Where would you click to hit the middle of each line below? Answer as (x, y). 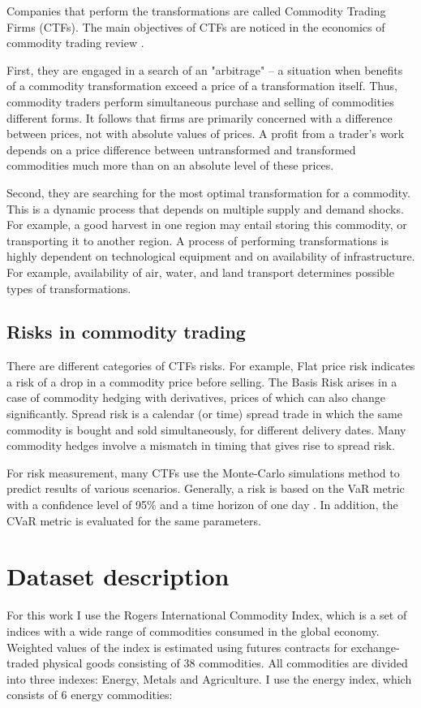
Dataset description (118, 576)
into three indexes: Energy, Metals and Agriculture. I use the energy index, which (209, 678)
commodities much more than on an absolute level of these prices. (170, 165)
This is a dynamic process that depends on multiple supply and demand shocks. (205, 208)
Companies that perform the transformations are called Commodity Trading (196, 11)
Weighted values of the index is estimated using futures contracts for (177, 647)
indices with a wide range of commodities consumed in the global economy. (193, 630)
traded (23, 663)
